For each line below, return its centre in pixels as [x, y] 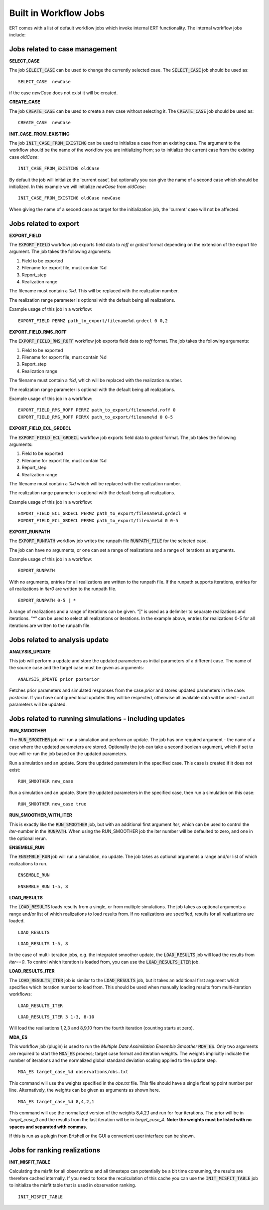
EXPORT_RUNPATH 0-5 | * [47, 600]
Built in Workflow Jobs [57, 13]
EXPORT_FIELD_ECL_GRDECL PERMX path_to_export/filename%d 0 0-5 [98, 520]
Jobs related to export [44, 224]
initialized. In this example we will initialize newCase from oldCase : [78, 187]
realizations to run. [28, 863]
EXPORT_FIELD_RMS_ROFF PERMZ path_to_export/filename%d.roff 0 [97, 410]
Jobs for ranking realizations [55, 1150]
